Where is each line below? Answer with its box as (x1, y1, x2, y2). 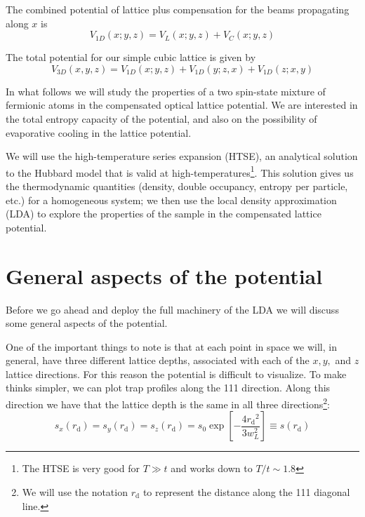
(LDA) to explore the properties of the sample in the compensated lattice (6, 206, 321, 221)
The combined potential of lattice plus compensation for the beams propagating (6, 2, 350, 16)
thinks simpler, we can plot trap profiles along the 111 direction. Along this (6, 380, 331, 395)
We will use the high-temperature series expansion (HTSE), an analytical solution (6, 149, 358, 163)
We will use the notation (22, 484, 128, 499)
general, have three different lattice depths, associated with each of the (6, 353, 310, 368)
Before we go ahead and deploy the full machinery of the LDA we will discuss (6, 302, 339, 316)
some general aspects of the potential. (6, 316, 168, 330)
